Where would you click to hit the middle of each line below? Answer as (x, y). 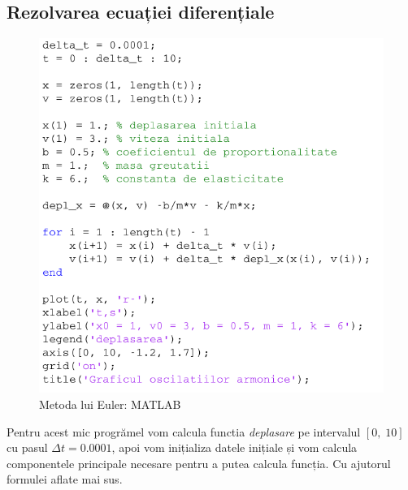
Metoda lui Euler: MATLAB (110, 404)
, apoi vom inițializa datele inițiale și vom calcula (234, 447)
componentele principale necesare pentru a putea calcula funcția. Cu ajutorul (199, 463)
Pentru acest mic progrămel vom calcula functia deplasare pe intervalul (184, 431)
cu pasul (27, 447)
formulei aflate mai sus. (65, 479)
